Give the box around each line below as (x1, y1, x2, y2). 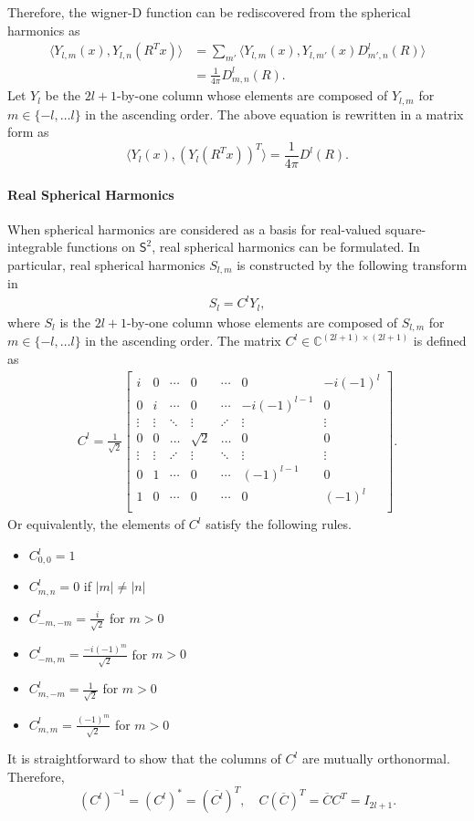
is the (59, 312, 90, 331)
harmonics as (7, 20, 80, 39)
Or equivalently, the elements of (7, 514, 185, 534)
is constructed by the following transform (237, 255, 468, 274)
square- (385, 219, 427, 238)
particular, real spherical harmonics (7, 255, 205, 274)
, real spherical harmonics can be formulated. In (152, 237, 420, 256)
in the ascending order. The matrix (85, 331, 281, 350)
